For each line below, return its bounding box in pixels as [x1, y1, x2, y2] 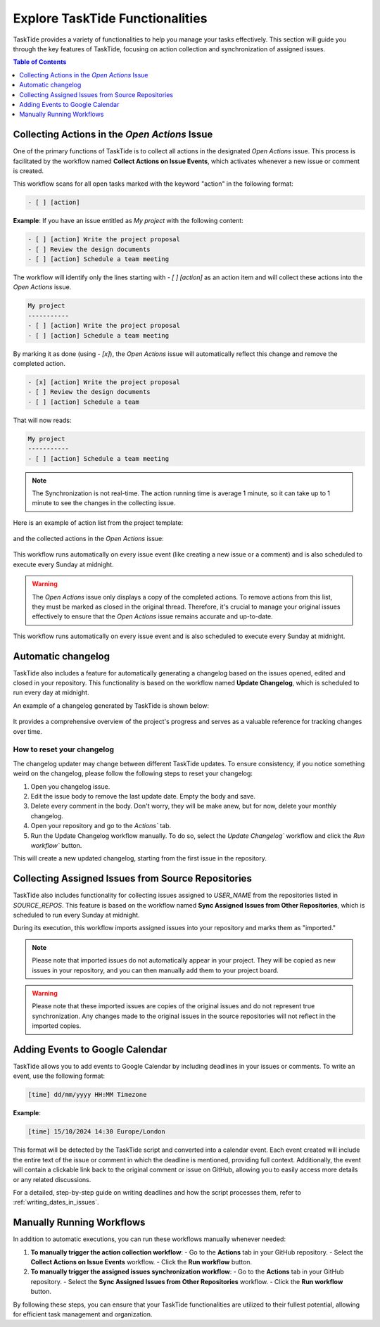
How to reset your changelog [13, 744, 115, 754]
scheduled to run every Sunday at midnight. [13, 911, 140, 919]
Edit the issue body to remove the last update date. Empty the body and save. [30, 792, 256, 800]
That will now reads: [13, 416, 72, 424]
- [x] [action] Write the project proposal [27, 378, 181, 386]
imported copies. [32, 1022, 82, 1030]
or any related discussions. [13, 1175, 91, 1183]
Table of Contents [13, 58, 67, 66]
